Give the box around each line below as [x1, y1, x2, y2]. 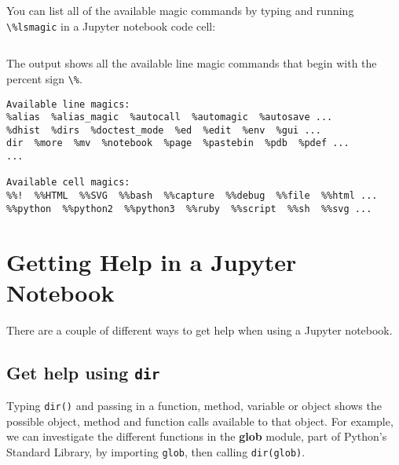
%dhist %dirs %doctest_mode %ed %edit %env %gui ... [6, 124, 321, 136]
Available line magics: [6, 98, 130, 110]
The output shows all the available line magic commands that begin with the [6, 55, 377, 71]
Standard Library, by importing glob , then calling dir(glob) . [6, 443, 306, 460]
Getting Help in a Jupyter [6, 245, 297, 277]
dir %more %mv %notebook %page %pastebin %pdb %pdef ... [6, 137, 350, 149]
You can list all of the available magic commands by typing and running [6, 2, 354, 18]
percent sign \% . [6, 70, 82, 86]
